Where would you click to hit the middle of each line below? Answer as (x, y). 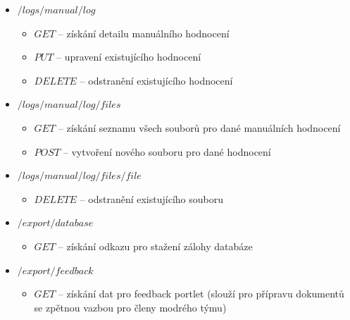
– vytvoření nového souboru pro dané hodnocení (167, 151)
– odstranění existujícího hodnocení (156, 80)
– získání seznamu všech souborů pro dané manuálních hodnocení (199, 127)
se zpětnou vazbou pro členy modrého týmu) (130, 307)
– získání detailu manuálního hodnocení (144, 33)
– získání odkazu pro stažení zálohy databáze (155, 246)
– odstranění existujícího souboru (151, 198)
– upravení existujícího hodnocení (129, 57)
